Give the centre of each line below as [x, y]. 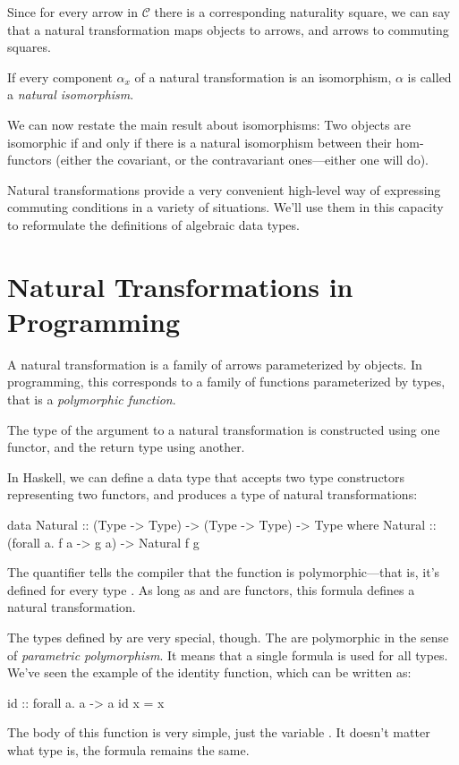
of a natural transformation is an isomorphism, [263, 76]
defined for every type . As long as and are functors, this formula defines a [211, 589]
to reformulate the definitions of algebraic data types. [153, 224]
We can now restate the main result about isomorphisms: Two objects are [209, 124]
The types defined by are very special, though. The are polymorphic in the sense [228, 637]
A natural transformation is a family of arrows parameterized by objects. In [215, 364]
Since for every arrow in [72, 12]
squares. [29, 47]
